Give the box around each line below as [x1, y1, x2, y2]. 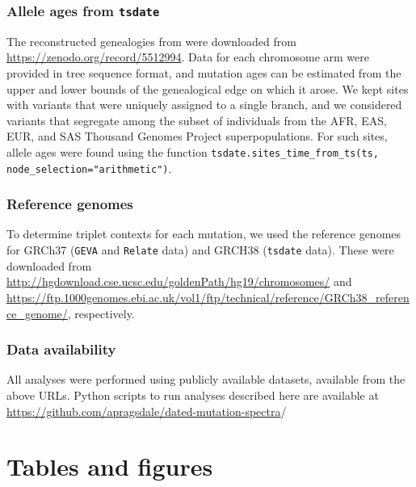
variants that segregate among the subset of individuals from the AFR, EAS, [6, 111, 387, 128]
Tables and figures [6, 450, 213, 483]
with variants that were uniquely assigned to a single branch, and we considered [6, 96, 402, 113]
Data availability [6, 339, 116, 359]
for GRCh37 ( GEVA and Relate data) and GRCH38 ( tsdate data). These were [6, 241, 394, 258]
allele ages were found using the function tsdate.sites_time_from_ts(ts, [6, 143, 379, 160]
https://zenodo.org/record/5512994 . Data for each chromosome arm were [6, 48, 369, 65]
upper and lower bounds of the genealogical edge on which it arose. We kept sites [6, 80, 409, 97]
